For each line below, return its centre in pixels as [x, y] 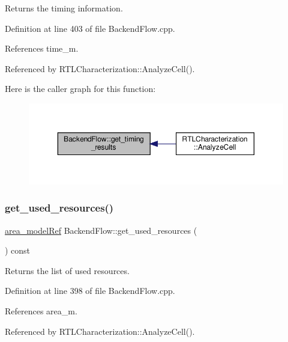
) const [18, 250]
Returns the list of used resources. [67, 270]
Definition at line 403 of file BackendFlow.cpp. [90, 28]
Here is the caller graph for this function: [80, 89]
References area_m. [41, 310]
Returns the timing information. [64, 8]
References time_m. [42, 48]
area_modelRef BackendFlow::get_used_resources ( [101, 230]
